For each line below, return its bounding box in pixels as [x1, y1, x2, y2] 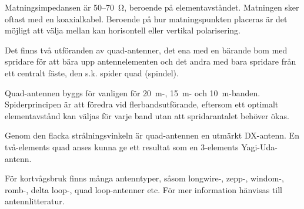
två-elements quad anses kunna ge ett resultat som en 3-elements [5, 140, 239, 153]
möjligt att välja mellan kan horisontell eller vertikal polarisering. [5, 24, 240, 36]
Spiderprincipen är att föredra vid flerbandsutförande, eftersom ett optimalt [5, 98, 279, 110]
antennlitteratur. [5, 195, 65, 207]
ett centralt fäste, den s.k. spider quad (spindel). [5, 66, 179, 79]
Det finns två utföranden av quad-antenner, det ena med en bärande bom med [5, 43, 288, 56]
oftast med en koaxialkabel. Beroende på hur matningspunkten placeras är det [5, 12, 288, 25]
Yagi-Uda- [241, 140, 278, 153]
